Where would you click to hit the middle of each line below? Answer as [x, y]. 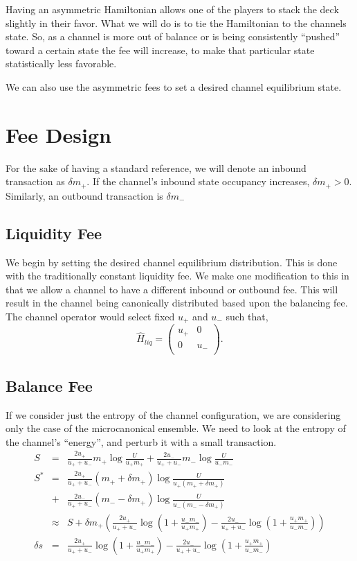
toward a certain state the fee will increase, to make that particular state [160, 50]
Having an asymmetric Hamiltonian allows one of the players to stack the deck [172, 9]
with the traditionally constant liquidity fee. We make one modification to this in [177, 276]
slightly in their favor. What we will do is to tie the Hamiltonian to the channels [176, 23]
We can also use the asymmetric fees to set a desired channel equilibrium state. [174, 86]
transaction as [35, 181]
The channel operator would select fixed [90, 316]
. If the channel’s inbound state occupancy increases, [198, 181]
